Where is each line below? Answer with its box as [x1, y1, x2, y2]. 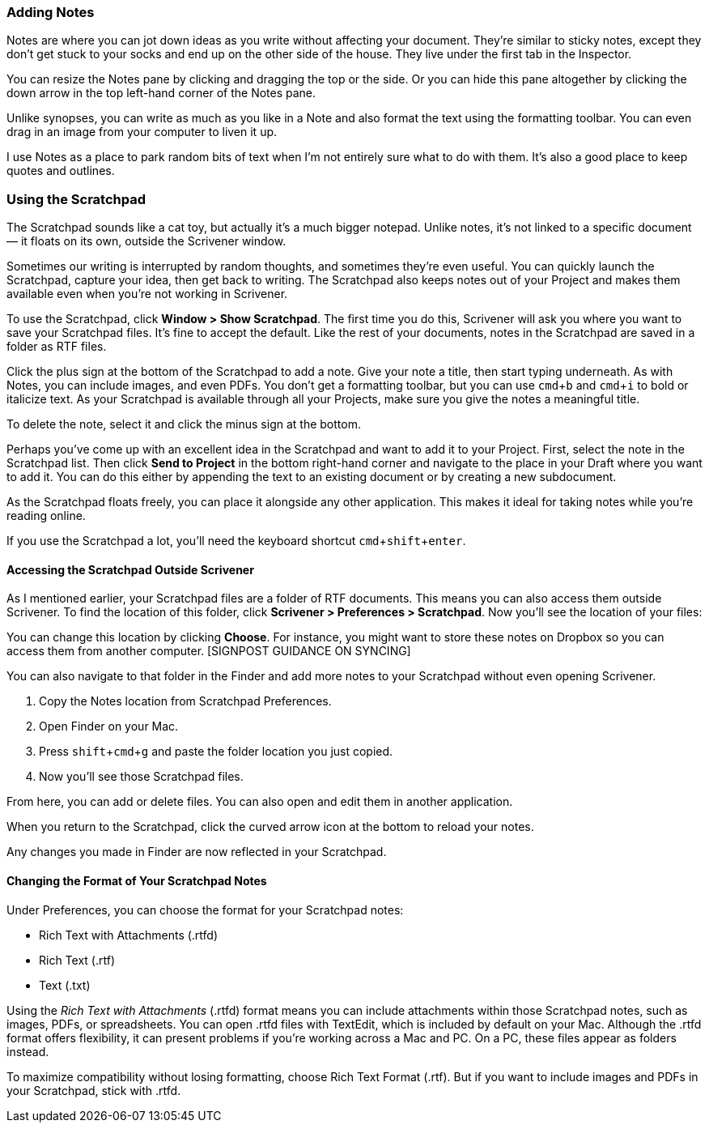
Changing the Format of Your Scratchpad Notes [6, 873, 267, 888]
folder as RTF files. [6, 339, 107, 354]
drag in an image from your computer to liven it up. [6, 125, 278, 139]
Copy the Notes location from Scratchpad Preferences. [39, 694, 332, 709]
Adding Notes [6, 4, 95, 20]
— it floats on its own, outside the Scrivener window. [6, 234, 287, 249]
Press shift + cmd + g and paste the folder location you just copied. [39, 744, 393, 759]
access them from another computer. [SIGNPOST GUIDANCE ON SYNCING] [6, 644, 411, 658]
